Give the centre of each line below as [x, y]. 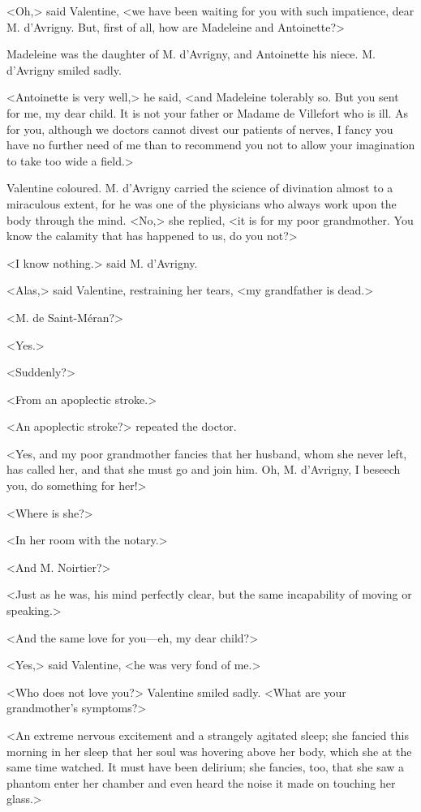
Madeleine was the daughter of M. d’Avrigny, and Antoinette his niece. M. [191, 54]
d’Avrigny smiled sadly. [64, 69]
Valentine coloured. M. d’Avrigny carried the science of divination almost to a [200, 188]
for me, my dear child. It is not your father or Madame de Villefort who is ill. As [208, 112]
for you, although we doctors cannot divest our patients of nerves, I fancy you [200, 129]
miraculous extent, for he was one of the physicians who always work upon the [202, 203]
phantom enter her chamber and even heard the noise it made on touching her [201, 782]
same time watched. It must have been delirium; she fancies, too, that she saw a [206, 767]
